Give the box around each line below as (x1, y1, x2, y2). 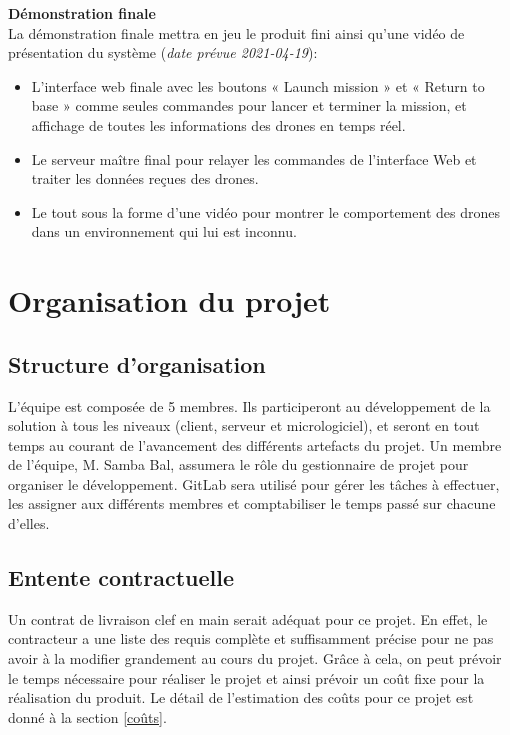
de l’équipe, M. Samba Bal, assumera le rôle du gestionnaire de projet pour (8, 454, 469, 475)
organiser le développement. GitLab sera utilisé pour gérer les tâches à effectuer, (8, 473, 500, 494)
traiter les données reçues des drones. (31, 168, 259, 189)
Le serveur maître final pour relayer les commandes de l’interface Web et (31, 148, 477, 169)
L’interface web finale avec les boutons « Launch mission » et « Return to (31, 75, 485, 96)
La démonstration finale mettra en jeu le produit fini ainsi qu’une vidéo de (8, 22, 465, 43)
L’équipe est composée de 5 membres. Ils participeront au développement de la (8, 395, 491, 416)
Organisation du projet (8, 280, 331, 321)
